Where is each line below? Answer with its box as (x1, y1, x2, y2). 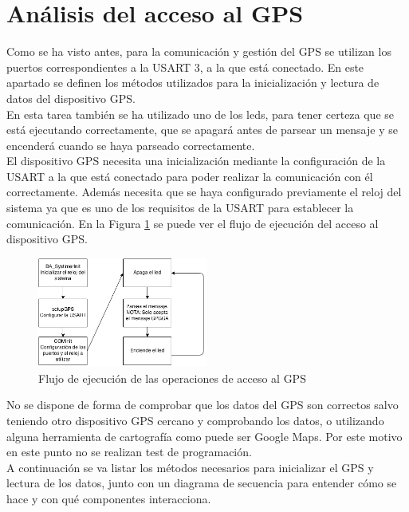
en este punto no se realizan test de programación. (6, 443, 252, 460)
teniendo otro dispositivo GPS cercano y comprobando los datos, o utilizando (6, 412, 384, 429)
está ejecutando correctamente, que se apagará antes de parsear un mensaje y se (6, 121, 398, 138)
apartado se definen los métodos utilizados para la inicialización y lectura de (6, 74, 380, 91)
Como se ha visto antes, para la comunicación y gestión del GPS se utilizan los (6, 43, 391, 60)
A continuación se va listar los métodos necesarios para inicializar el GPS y (6, 459, 374, 475)
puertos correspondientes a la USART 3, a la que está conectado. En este (6, 58, 364, 75)
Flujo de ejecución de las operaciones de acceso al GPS (38, 369, 306, 386)
